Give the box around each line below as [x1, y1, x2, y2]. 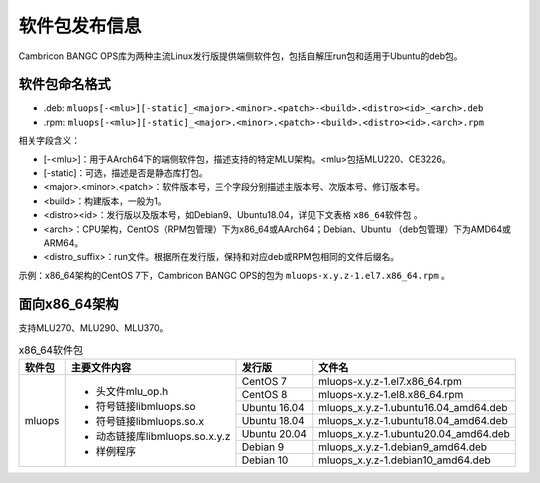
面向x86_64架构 [18, 295, 119, 312]
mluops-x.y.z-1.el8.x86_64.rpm [318, 388, 464, 402]
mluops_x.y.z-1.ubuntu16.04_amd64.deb [318, 401, 509, 415]
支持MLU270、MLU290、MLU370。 [18, 321, 169, 334]
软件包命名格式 [18, 76, 111, 93]
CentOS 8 [241, 388, 288, 402]
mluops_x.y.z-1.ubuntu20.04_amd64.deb [318, 427, 510, 441]
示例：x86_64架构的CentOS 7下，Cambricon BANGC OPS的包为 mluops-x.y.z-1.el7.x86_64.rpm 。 [18, 269, 450, 281]
